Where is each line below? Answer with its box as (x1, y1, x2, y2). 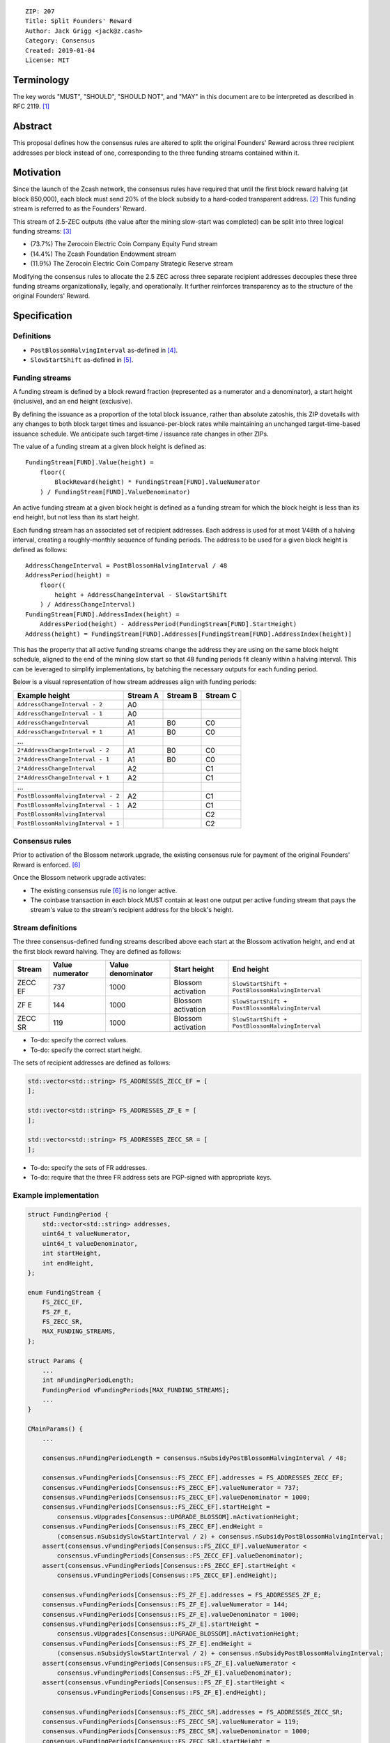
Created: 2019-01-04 (25, 46, 95, 54)
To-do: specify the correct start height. (30, 1046, 142, 1054)
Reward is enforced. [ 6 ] (13, 860, 81, 869)
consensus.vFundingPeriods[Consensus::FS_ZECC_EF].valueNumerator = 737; (42, 1484, 299, 1491)
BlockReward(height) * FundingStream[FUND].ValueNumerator (54, 478, 260, 486)
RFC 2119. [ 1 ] (13, 102, 50, 111)
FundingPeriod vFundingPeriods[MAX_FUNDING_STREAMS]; (42, 1386, 230, 1394)
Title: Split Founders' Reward (25, 17, 132, 25)
